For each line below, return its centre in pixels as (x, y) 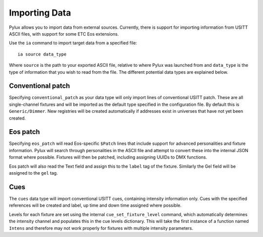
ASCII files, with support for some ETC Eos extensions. (64, 34)
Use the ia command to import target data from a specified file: (73, 43)
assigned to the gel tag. (33, 173)
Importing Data (40, 13)
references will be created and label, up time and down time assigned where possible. (95, 205)
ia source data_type (42, 54)
